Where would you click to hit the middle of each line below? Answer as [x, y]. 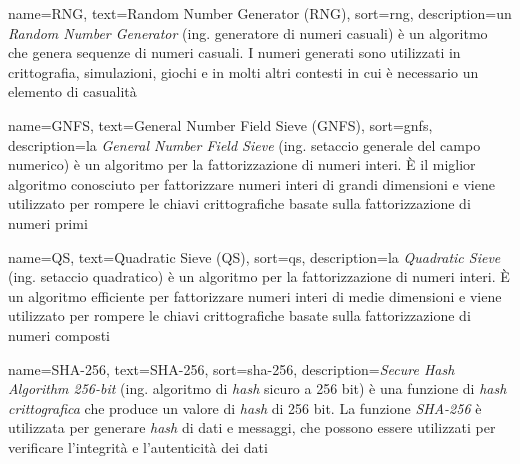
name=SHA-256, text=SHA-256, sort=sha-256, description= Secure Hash [231, 368]
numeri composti [59, 334]
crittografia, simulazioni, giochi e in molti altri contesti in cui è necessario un [243, 71]
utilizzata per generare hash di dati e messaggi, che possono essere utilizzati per [252, 427]
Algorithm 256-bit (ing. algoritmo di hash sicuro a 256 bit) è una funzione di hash [257, 388]
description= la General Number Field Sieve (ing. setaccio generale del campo [244, 144]
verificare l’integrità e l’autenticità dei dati [138, 446]
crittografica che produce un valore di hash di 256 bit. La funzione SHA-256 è [245, 407]
